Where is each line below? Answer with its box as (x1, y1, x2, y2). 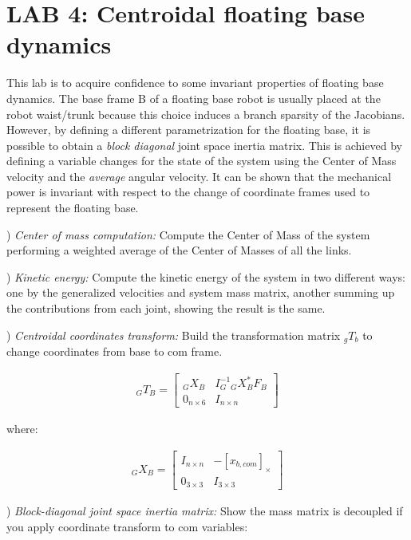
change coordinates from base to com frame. (6, 343, 223, 360)
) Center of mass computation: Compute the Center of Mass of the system (6, 226, 370, 242)
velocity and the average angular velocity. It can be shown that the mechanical (6, 168, 392, 184)
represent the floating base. (6, 199, 139, 216)
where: (6, 420, 38, 437)
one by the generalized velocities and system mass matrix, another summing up (6, 284, 395, 301)
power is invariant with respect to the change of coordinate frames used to (6, 183, 370, 200)
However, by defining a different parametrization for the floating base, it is (6, 121, 371, 138)
